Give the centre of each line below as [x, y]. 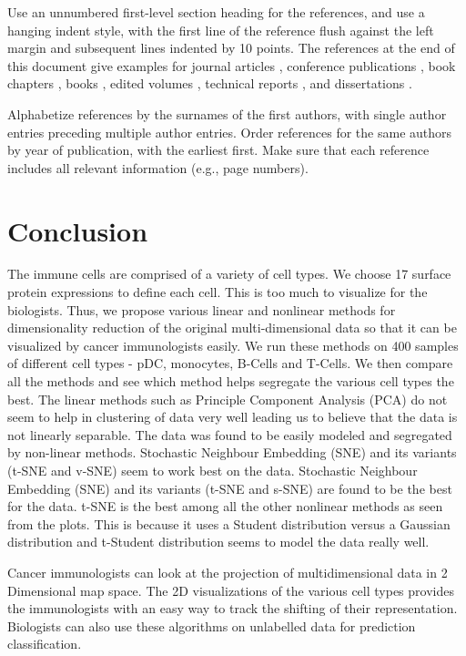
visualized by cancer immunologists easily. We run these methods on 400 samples [233, 345]
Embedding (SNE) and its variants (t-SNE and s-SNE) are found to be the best [230, 488]
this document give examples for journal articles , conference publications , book [232, 65]
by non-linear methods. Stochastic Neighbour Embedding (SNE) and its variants [232, 452]
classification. [45, 644]
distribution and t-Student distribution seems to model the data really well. [218, 542]
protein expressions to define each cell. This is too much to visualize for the [218, 292]
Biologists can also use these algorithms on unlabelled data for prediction [212, 625]
